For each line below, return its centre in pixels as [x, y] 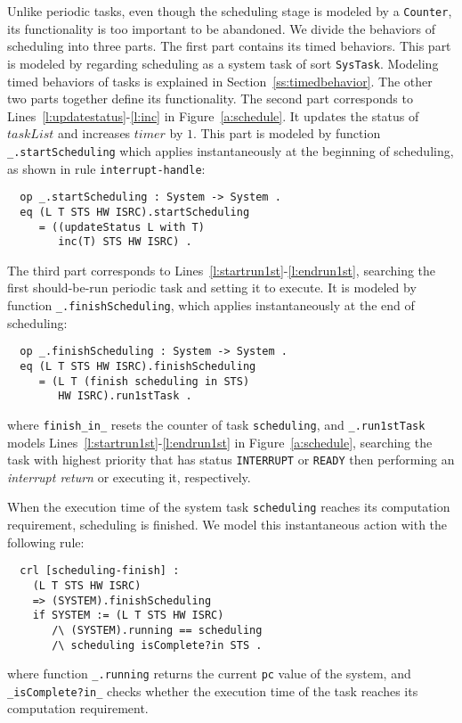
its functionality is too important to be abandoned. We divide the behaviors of [222, 28]
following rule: [46, 542]
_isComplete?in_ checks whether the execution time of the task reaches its [213, 690]
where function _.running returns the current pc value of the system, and [209, 674]
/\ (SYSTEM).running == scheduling [157, 630]
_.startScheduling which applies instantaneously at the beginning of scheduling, [231, 150]
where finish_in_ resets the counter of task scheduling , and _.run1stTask [216, 424]
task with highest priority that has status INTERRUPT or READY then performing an [231, 460]
